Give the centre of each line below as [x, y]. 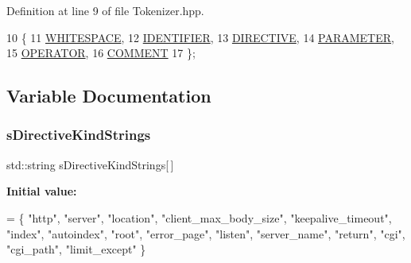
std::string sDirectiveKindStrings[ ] [90, 164]
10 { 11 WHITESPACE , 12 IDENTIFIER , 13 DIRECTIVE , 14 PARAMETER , [200, 37]
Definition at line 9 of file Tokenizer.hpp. [105, 10]
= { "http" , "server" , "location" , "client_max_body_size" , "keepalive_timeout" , [199, 217]
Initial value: [42, 191]
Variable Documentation [109, 96]
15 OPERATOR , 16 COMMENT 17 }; [101, 53]
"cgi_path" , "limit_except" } [76, 249]
